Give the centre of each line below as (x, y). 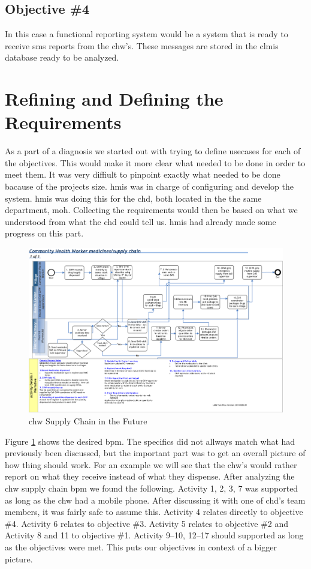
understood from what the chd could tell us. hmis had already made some (141, 221)
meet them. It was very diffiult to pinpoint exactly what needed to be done (143, 174)
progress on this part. (44, 233)
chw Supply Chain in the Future (88, 421)
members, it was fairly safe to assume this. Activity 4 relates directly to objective (154, 512)
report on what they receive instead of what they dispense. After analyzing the (150, 476)
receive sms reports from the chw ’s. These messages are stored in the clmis (142, 45)
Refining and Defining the (114, 99)
